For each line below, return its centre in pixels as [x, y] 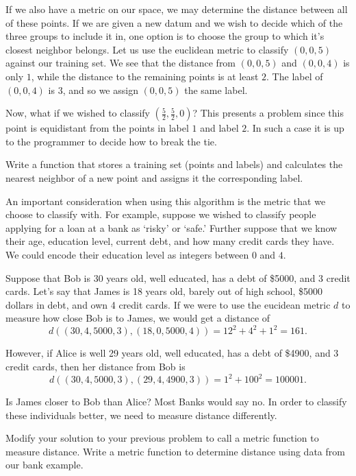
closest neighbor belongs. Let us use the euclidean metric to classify [147, 49]
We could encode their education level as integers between [127, 254]
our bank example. [44, 465]
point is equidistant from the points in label [97, 128]
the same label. [216, 90]
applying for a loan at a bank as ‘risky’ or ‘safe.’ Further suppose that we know [171, 227]
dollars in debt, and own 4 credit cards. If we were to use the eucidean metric [168, 304]
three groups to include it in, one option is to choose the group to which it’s [165, 36]
